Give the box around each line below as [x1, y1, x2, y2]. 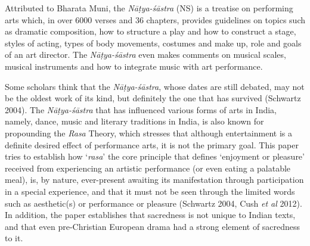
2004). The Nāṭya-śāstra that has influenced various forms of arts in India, [5, 103, 277, 116]
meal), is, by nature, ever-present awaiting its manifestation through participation [5, 173, 304, 186]
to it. [5, 232, 23, 244]
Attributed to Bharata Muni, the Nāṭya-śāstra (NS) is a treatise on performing [5, 2, 293, 14]
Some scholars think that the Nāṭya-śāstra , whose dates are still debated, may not [5, 80, 305, 92]
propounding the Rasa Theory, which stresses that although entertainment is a [5, 126, 292, 139]
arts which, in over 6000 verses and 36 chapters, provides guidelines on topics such [5, 13, 305, 26]
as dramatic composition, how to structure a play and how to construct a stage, [5, 25, 296, 38]
